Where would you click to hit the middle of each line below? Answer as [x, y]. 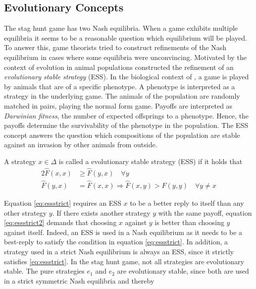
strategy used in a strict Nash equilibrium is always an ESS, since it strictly [119, 251]
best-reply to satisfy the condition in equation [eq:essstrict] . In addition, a [116, 242]
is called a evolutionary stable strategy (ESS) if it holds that [151, 161]
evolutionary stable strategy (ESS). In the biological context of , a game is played [127, 77]
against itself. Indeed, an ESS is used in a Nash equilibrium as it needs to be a [123, 232]
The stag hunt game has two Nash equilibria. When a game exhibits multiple [121, 28]
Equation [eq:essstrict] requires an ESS [63, 203]
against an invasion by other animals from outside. [81, 144]
